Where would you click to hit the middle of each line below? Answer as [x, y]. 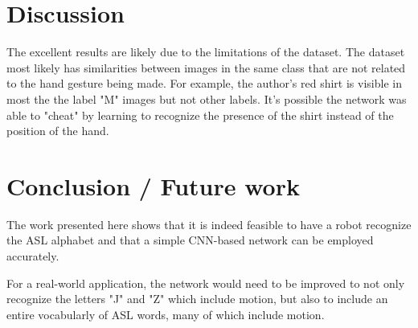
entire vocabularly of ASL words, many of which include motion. [166, 314]
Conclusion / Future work [153, 185]
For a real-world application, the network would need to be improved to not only [206, 283]
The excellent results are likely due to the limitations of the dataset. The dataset [206, 52]
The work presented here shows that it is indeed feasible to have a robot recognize [209, 224]
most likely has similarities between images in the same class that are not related [206, 67]
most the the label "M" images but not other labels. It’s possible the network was [207, 98]
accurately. [33, 256]
